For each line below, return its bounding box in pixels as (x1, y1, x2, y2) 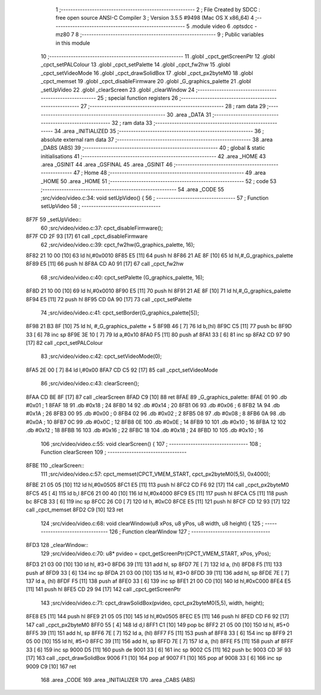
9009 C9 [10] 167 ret (26, 663, 77, 670)
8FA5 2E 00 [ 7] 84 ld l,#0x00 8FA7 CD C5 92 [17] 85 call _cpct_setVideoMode (26, 366, 218, 373)
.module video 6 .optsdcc (190, 23, 254, 30)
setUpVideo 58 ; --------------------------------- (40, 202, 161, 209)
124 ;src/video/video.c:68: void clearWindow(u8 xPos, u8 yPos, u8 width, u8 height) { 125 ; (40, 520, 264, 527)
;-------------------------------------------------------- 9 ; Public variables (80, 31, 264, 38)
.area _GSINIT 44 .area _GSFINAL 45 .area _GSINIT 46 (40, 161, 173, 168)
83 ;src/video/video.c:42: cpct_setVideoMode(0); (40, 353, 162, 360)
